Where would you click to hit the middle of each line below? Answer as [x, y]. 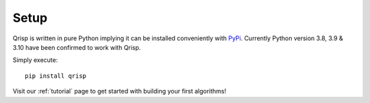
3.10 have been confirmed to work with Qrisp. [77, 47]
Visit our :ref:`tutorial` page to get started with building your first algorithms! [120, 91]
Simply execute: [35, 60]
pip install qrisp [56, 76]
